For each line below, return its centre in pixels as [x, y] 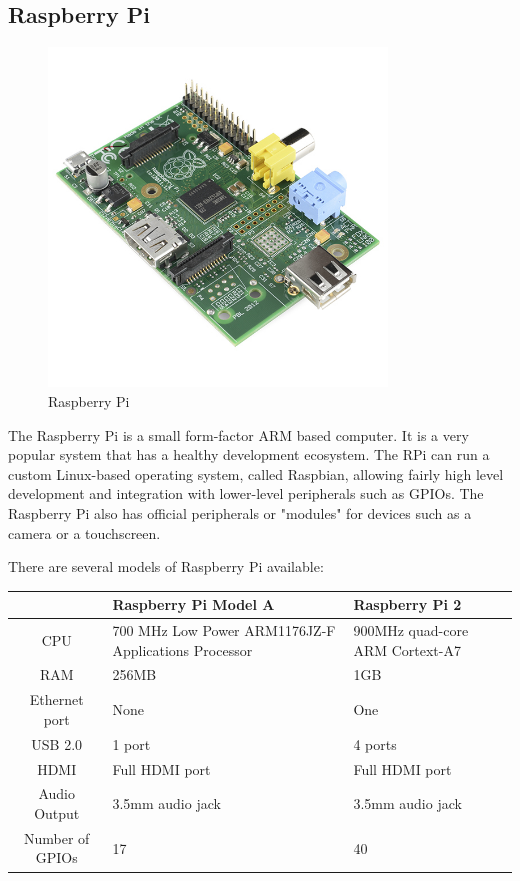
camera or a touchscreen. [84, 532]
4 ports [375, 743]
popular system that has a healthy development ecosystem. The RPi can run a [249, 454]
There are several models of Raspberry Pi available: [166, 566]
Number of [57, 837]
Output [57, 813]
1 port [131, 743]
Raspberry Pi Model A [193, 604]
